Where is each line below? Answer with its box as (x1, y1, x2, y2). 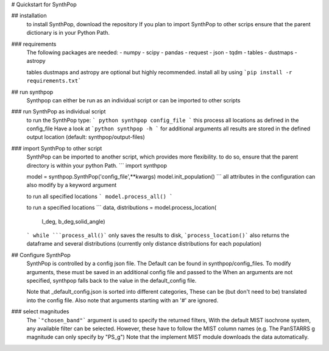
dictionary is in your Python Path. (26, 29, 110, 37)
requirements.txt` (26, 77, 82, 85)
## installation (11, 12, 47, 19)
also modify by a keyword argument (26, 182, 117, 189)
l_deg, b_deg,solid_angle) (41, 218, 106, 225)
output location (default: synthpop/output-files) (26, 133, 146, 141)
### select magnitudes (11, 308, 69, 315)
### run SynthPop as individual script (11, 108, 106, 115)
